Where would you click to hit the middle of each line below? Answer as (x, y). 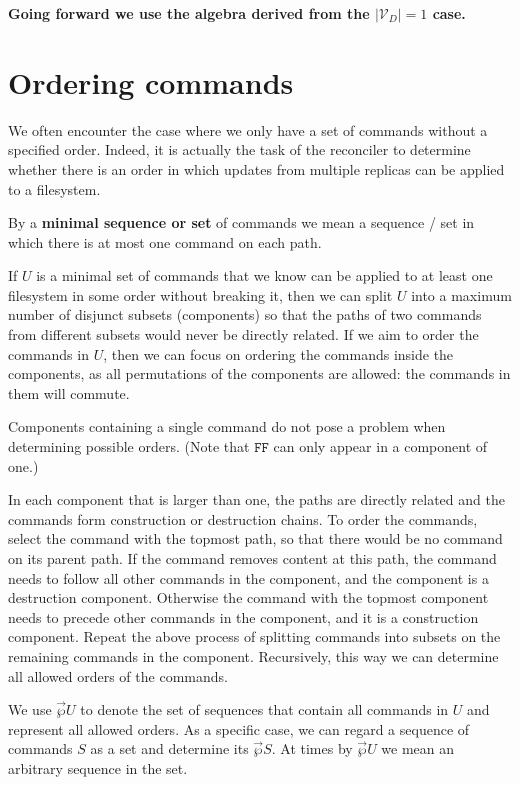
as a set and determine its (169, 748)
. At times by (312, 748)
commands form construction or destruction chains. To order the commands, (243, 518)
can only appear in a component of (380, 446)
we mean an (418, 748)
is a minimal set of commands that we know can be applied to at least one (264, 275)
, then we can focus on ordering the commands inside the (278, 353)
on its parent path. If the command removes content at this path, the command (252, 558)
